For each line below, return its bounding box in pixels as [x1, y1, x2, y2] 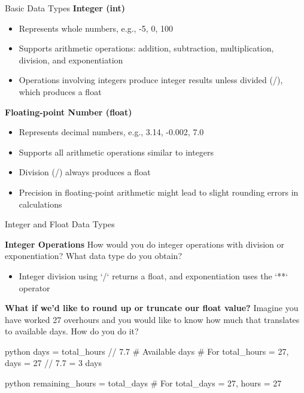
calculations [19, 197, 62, 210]
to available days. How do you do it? [5, 325, 139, 337]
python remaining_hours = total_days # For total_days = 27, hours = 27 [5, 377, 282, 389]
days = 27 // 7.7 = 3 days [5, 357, 102, 369]
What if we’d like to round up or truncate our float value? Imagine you [5, 301, 299, 314]
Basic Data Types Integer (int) [5, 2, 126, 14]
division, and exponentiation [19, 53, 123, 66]
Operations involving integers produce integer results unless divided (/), [19, 74, 283, 86]
